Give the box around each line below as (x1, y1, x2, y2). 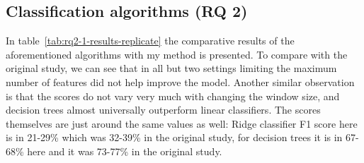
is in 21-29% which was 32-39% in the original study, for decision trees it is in (6, 130, 343, 145)
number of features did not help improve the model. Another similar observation (6, 74, 355, 89)
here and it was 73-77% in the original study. (27, 143, 222, 158)
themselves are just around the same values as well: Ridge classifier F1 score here (6, 116, 358, 131)
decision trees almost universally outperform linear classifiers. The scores (6, 102, 321, 117)
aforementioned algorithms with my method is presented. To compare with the (6, 47, 348, 61)
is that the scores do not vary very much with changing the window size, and (6, 88, 340, 103)
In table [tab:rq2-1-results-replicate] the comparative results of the (6, 33, 295, 48)
